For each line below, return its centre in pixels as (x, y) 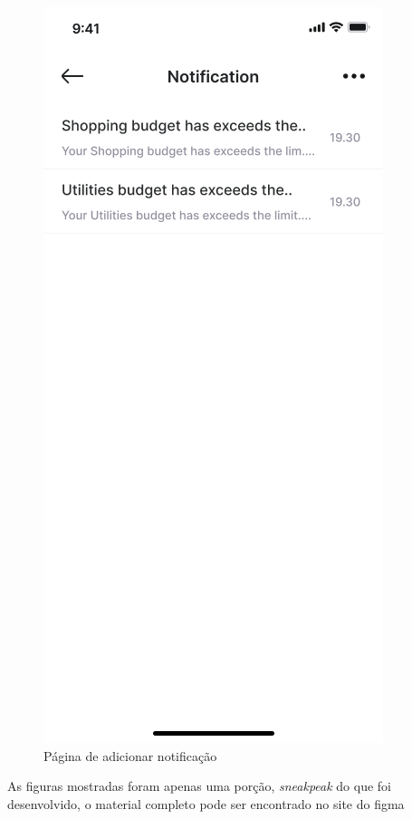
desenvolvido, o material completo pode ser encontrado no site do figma (206, 803)
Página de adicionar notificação (130, 755)
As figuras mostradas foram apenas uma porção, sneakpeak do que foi (200, 786)
